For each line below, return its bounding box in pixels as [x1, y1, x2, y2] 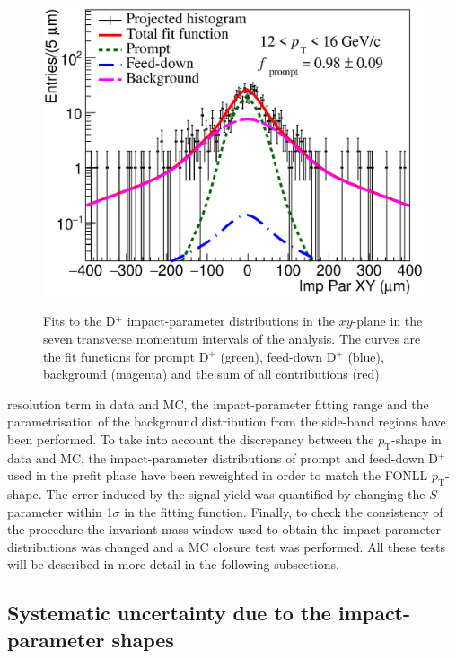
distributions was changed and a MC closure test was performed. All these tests [7, 537, 446, 556]
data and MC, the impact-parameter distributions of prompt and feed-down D [7, 448, 439, 467]
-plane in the [352, 311, 423, 330]
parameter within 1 [7, 502, 113, 521]
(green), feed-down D [220, 347, 337, 365]
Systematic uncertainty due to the [7, 599, 331, 627]
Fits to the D [43, 311, 116, 330]
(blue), [347, 347, 384, 365]
